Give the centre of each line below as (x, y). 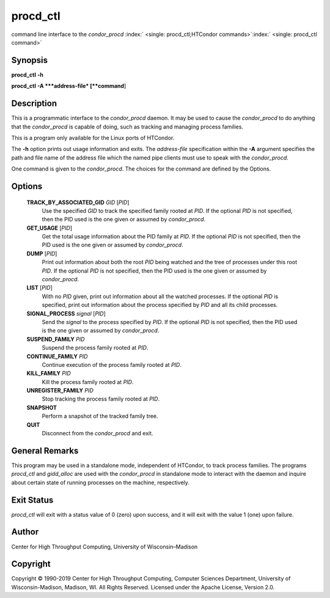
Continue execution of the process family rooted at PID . (112, 364)
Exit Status (32, 500)
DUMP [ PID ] (42, 253)
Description (34, 104)
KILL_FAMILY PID (49, 374)
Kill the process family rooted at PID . (88, 382)
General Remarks (45, 450)
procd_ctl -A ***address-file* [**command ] (69, 86)
